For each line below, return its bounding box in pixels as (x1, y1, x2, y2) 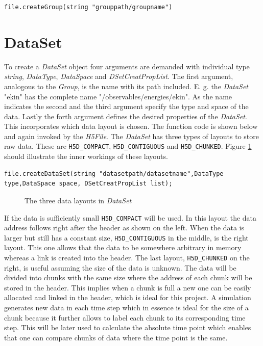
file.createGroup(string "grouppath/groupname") (4, 4, 173, 11)
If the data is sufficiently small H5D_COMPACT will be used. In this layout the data (4, 212, 257, 223)
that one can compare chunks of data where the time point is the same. (4, 332, 228, 342)
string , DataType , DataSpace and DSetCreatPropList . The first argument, (4, 71, 233, 82)
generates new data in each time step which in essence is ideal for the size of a (4, 302, 249, 313)
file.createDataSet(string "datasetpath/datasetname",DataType (4, 170, 224, 177)
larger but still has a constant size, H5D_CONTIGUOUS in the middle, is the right (4, 232, 249, 243)
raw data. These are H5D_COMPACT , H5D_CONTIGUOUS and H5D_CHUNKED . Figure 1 (4, 141, 252, 151)
